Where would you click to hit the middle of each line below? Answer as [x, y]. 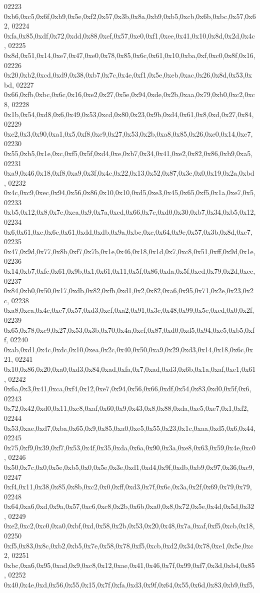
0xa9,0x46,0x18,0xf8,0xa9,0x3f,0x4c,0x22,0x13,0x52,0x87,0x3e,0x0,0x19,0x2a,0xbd [129, 173]
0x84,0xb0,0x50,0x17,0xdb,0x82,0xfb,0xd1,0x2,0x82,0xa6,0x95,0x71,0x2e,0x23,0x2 [129, 290]
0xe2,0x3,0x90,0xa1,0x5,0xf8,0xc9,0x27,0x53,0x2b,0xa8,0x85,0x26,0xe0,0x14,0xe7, [128, 133]
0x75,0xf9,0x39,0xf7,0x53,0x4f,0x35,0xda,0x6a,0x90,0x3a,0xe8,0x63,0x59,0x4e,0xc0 [130, 447]
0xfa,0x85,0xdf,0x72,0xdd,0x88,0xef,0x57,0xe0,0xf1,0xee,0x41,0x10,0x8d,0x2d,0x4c [129, 35]
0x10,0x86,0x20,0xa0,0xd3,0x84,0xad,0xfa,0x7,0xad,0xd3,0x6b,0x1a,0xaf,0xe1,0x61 [130, 369]
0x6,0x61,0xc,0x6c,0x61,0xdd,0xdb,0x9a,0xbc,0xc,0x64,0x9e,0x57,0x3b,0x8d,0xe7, [128, 231]
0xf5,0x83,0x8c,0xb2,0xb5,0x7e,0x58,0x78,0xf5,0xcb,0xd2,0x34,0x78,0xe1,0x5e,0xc [129, 545]
